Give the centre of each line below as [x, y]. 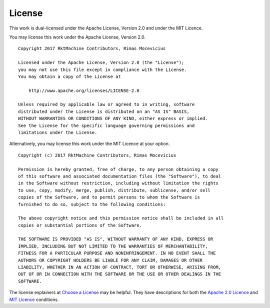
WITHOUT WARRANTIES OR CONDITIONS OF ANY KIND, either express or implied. [113, 118]
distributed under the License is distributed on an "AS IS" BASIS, [104, 111]
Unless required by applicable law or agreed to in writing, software [106, 104]
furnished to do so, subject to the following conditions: [92, 204]
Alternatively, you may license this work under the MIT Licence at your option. [89, 144]
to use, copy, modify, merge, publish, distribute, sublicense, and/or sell [114, 190]
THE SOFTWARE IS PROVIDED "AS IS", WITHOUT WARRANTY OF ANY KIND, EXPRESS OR [116, 239]
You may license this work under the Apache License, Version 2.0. [77, 37]
